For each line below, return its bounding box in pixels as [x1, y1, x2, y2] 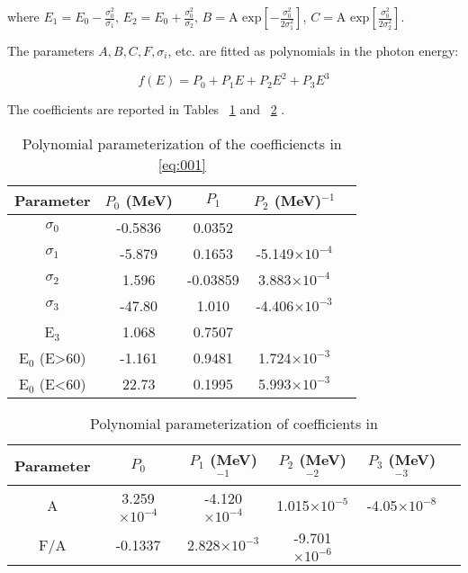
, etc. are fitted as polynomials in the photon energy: [167, 41, 459, 59]
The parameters [7, 41, 94, 59]
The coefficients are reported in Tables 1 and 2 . [7, 100, 285, 119]
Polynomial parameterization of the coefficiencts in [22, 132, 342, 154]
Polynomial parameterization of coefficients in [90, 412, 378, 434]
